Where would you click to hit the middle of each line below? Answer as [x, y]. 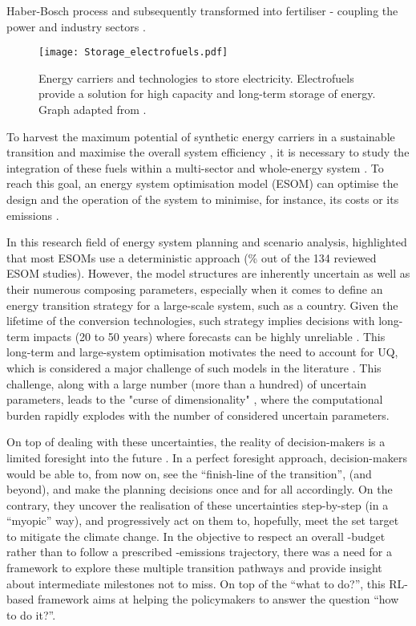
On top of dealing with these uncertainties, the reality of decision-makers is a [196, 442]
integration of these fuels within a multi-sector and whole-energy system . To [195, 167]
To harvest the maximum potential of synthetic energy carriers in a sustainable [201, 136]
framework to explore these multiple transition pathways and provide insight [194, 568]
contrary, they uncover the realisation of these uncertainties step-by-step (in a [198, 504]
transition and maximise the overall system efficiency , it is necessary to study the [208, 152]
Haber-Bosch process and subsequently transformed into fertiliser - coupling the [202, 10]
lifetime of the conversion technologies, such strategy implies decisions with [191, 321]
